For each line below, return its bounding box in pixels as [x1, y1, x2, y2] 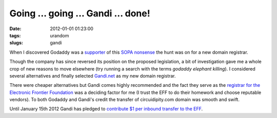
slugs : [9, 40, 23, 46]
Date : [9, 26, 22, 32]
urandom [50, 32, 69, 38]
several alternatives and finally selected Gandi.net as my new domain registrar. [9, 73, 176, 79]
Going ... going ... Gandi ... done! [9, 8, 151, 19]
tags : [9, 32, 21, 38]
